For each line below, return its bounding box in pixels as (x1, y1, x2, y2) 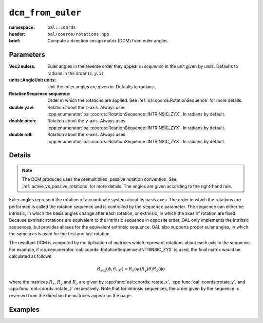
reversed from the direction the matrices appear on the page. (9, 292, 132, 298)
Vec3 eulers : (9, 63, 36, 69)
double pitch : (9, 118, 37, 124)
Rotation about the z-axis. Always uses (47, 104, 126, 110)
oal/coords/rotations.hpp (47, 31, 110, 37)
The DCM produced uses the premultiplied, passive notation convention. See (22, 176, 177, 182)
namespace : (9, 24, 35, 30)
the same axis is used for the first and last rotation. (9, 231, 111, 237)
